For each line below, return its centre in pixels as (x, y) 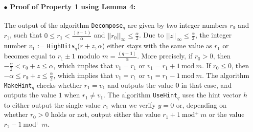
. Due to (151, 35)
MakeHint (18, 85)
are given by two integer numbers (177, 25)
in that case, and (207, 85)
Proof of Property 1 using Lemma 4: (73, 6)
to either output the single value (52, 104)
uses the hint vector (212, 95)
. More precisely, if (165, 56)
